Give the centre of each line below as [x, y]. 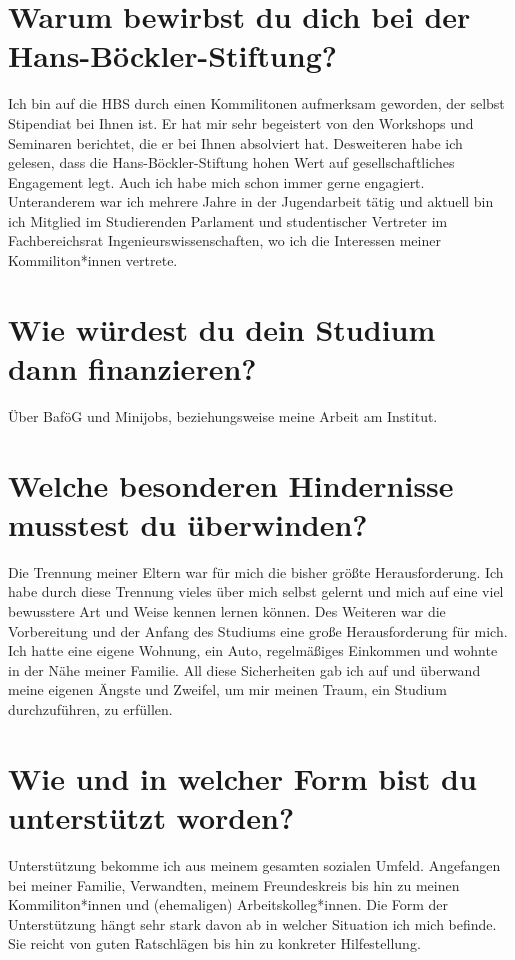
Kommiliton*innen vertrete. [93, 260]
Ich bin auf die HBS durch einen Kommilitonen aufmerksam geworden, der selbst [256, 103]
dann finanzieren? [132, 368]
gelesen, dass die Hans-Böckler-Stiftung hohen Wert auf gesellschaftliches [231, 162]
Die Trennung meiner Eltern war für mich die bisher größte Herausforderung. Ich [256, 571]
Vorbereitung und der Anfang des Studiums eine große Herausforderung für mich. [258, 630]
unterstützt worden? [151, 817]
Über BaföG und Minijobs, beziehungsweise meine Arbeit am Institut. [223, 415]
